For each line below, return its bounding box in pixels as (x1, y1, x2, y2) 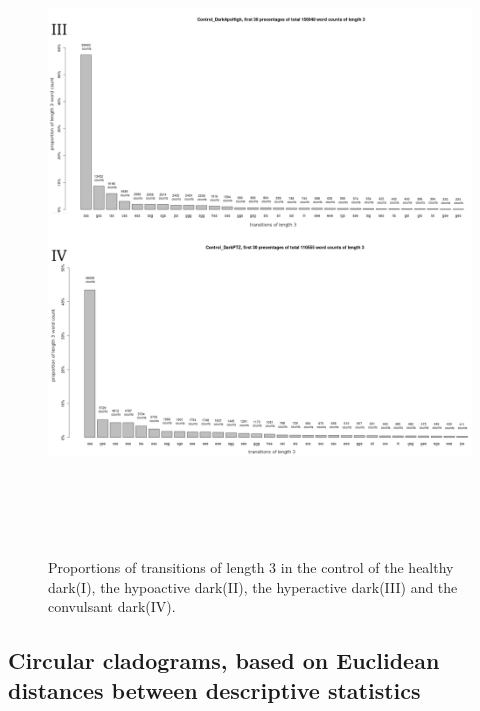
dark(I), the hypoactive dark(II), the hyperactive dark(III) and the (48, 576, 458, 597)
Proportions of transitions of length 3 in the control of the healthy (48, 557, 454, 578)
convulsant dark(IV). (48, 596, 176, 617)
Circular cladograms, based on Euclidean (8, 645, 440, 676)
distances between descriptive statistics (8, 674, 421, 705)
